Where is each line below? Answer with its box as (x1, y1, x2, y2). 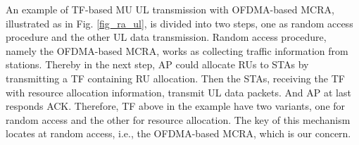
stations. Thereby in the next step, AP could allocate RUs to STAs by (6, 57, 309, 72)
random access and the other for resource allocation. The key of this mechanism (6, 112, 351, 127)
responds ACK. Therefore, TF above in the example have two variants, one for (6, 99, 346, 113)
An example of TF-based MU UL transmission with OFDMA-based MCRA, (6, 2, 334, 16)
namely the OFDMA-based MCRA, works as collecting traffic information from (6, 43, 348, 58)
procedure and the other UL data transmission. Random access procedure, (6, 30, 327, 44)
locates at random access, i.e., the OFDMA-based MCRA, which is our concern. (6, 126, 351, 141)
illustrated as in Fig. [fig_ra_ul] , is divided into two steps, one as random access (6, 15, 353, 30)
